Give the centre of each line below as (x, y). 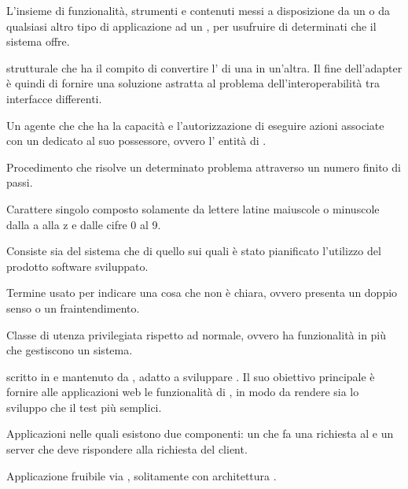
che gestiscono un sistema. (70, 350)
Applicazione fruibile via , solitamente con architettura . (142, 475)
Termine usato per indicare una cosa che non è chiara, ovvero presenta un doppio (202, 293)
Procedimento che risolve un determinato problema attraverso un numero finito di (204, 167)
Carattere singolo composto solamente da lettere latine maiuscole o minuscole (193, 208)
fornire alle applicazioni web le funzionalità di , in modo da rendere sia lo (183, 392)
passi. (20, 182)
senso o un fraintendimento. (73, 307)
